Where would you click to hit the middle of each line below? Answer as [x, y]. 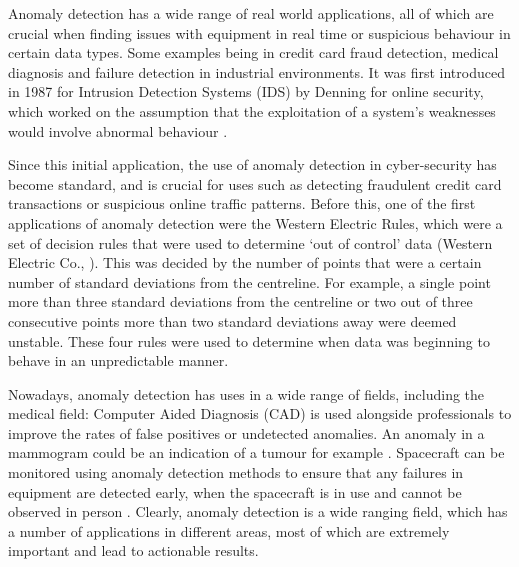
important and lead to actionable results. [133, 550]
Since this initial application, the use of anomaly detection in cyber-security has [252, 164]
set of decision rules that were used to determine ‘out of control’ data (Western [250, 242]
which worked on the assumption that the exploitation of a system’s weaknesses [252, 110]
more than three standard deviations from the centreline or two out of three [240, 301]
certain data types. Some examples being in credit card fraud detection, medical [253, 52]
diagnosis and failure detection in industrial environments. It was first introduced [256, 71]
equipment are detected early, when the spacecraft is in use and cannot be [235, 491]
